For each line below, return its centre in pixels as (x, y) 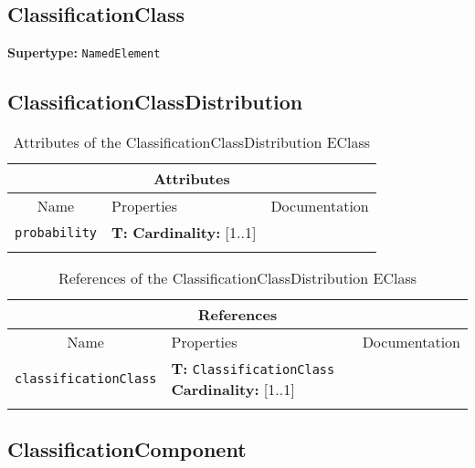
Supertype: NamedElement (84, 52)
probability (56, 232)
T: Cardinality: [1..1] (184, 233)
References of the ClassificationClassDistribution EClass (237, 278)
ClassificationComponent (127, 449)
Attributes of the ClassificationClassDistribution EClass (192, 142)
